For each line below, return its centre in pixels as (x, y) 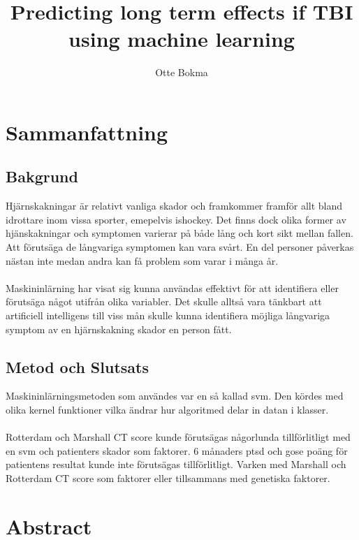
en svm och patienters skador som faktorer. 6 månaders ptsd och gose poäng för (177, 450)
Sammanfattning (87, 132)
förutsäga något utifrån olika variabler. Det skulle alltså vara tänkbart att (164, 301)
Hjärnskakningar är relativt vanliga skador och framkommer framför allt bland (174, 206)
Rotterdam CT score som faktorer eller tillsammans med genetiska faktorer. (168, 478)
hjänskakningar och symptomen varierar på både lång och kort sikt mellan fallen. (179, 233)
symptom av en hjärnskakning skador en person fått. (119, 329)
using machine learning (182, 39)
